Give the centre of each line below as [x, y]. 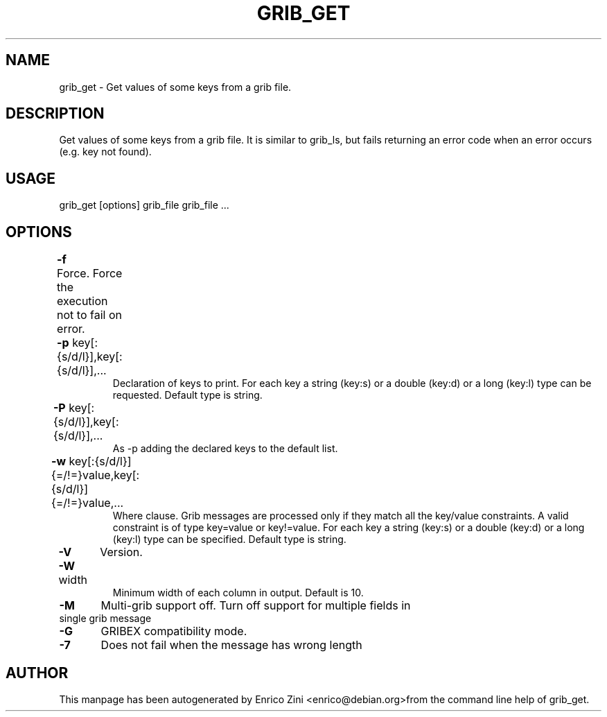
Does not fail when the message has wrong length [231, 645]
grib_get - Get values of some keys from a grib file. [175, 87]
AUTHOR [37, 673]
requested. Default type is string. [187, 395]
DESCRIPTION [55, 114]
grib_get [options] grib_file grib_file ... [144, 205]
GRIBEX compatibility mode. [174, 631]
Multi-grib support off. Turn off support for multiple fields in [256, 606]
